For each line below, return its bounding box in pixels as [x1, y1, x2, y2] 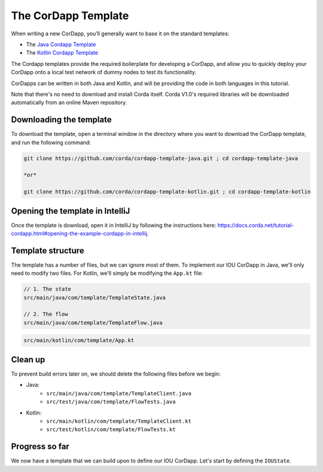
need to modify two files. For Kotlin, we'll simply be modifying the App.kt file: [11, 270, 203, 277]
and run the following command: [11, 138, 91, 146]
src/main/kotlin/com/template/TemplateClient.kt [46, 417, 191, 425]
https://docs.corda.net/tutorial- [217, 222, 294, 229]
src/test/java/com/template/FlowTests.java [46, 398, 176, 406]
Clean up [11, 354, 45, 365]
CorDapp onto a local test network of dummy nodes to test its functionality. [11, 69, 197, 76]
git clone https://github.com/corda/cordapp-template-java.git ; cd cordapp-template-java [23, 155, 298, 162]
